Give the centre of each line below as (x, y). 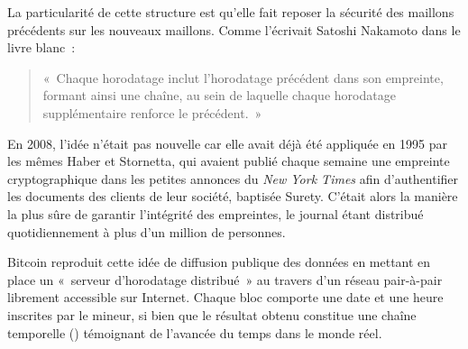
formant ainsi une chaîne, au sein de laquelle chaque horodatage (219, 95)
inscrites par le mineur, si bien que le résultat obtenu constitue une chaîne (212, 314)
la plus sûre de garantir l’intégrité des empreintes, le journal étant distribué (216, 213)
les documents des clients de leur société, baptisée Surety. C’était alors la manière (233, 196)
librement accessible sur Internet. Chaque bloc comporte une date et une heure (225, 297)
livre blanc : (41, 47)
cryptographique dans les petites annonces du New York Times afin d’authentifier (233, 178)
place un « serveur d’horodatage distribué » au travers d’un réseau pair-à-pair (225, 279)
